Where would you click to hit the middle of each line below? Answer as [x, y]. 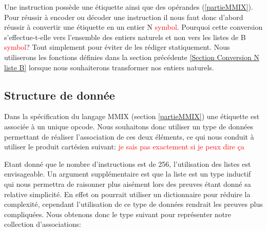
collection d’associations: [43, 224]
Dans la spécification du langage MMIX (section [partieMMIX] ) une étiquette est [132, 116]
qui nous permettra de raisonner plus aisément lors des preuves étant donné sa [128, 184]
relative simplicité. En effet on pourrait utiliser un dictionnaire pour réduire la [127, 194]
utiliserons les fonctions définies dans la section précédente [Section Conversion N [132, 57]
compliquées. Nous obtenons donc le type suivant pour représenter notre [118, 214]
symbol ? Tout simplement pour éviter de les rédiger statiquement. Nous [117, 47]
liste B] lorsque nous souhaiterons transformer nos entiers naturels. [109, 67]
